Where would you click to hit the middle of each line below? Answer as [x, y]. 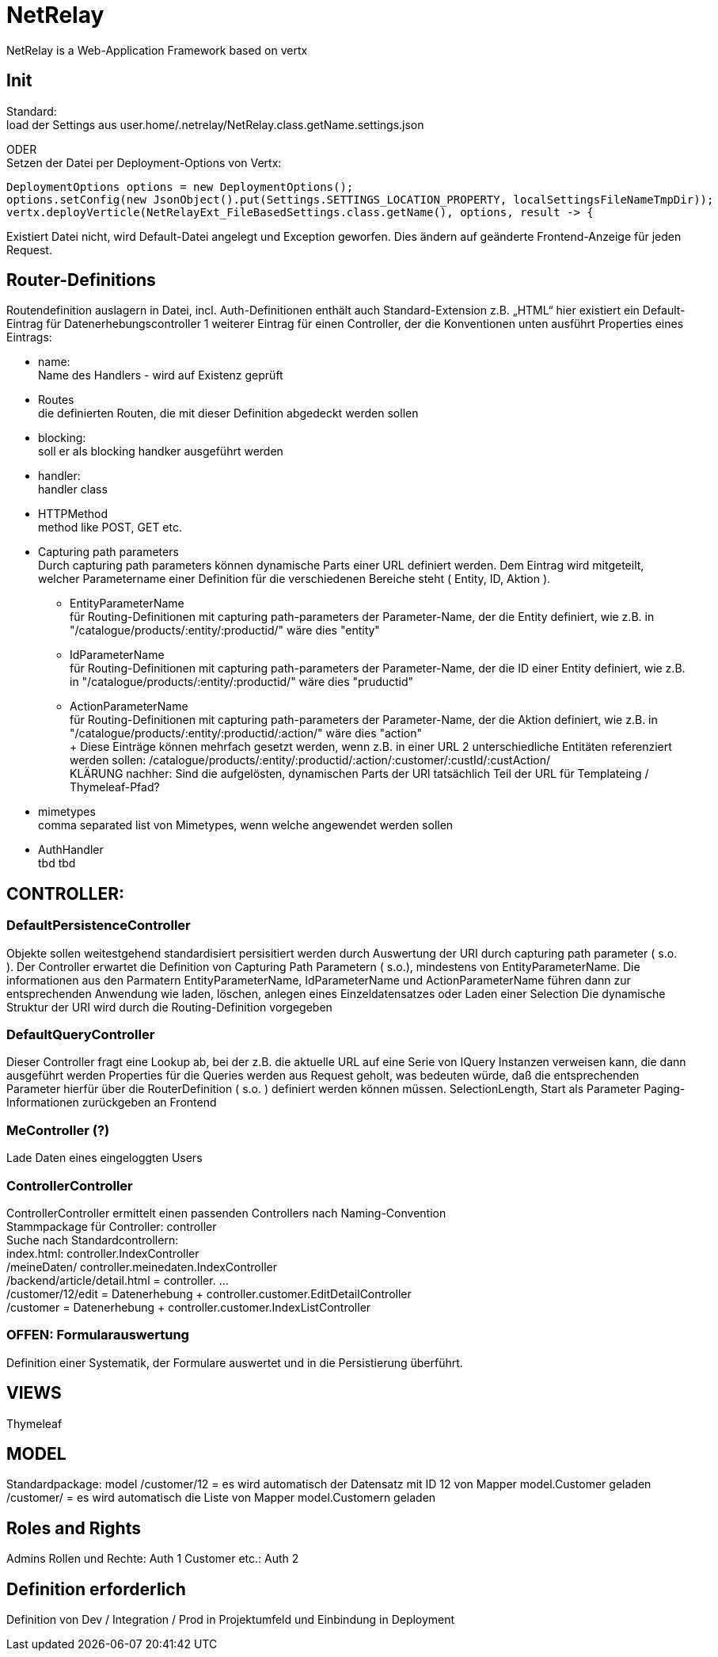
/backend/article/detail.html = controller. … [118, 1280]
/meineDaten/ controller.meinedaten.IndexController [142, 1267]
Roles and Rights [74, 1528]
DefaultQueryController [81, 1035]
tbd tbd [57, 863]
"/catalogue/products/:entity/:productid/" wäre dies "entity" [225, 630]
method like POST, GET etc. [110, 528]
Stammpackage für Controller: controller [112, 1226]
